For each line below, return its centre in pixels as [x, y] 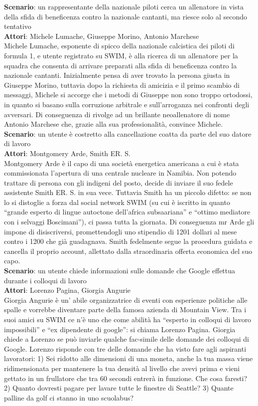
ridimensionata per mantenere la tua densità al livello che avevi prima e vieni [122, 368]
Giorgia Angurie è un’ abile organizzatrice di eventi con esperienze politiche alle [126, 300]
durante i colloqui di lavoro [45, 280]
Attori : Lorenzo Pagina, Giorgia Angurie [67, 290]
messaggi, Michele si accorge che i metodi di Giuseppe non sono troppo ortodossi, [128, 95]
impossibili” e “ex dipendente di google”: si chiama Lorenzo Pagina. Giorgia [120, 329]
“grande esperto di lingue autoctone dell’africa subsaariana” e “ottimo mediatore [127, 212]
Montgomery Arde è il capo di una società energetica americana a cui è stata [122, 163]
